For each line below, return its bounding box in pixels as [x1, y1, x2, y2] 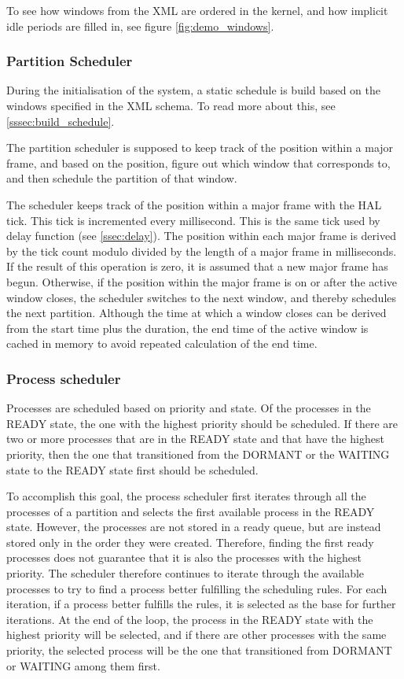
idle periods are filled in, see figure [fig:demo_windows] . [6, 17, 274, 34]
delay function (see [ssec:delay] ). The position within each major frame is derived [6, 227, 396, 244]
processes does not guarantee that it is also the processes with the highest [6, 549, 362, 566]
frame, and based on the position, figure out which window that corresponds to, [6, 154, 391, 171]
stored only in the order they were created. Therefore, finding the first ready [6, 533, 374, 550]
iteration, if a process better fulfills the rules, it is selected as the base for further [6, 596, 396, 612]
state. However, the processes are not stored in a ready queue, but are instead [6, 518, 381, 535]
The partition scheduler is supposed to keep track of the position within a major [6, 139, 394, 156]
